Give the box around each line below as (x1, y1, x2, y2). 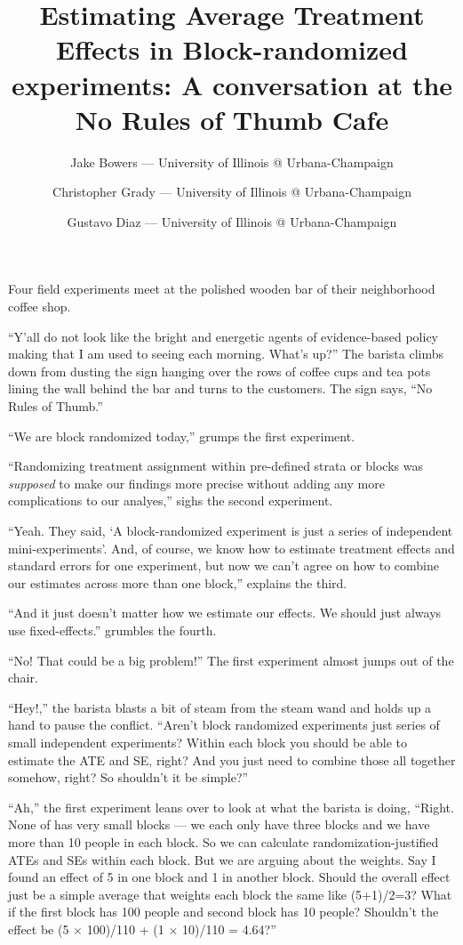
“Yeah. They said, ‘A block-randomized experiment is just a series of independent (8, 521, 453, 539)
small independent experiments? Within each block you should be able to (8, 732, 408, 751)
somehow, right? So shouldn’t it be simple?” (8, 768, 249, 787)
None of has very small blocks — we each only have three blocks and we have (8, 815, 430, 834)
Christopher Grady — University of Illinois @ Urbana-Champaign (52, 182, 411, 201)
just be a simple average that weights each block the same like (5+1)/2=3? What (8, 884, 452, 903)
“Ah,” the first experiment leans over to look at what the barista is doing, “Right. (8, 797, 454, 816)
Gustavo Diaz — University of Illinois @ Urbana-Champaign (67, 212, 397, 230)
